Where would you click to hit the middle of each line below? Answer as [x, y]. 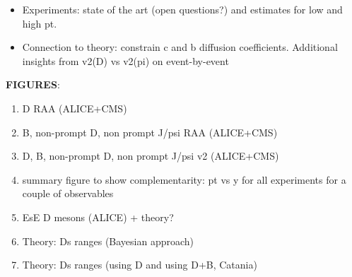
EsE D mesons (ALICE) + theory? [98, 217]
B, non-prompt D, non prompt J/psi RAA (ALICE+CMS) [150, 132]
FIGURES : [33, 84]
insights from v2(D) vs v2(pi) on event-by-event [125, 60]
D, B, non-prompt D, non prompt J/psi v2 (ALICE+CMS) [151, 156]
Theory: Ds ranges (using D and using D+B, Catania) [140, 265]
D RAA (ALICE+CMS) [75, 108]
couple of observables [68, 193]
